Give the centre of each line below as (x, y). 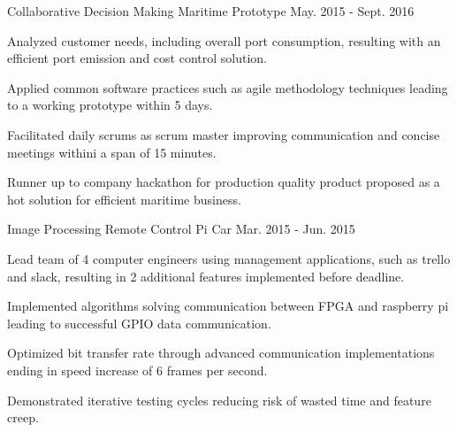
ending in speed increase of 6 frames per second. (137, 370)
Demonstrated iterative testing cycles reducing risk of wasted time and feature (219, 400)
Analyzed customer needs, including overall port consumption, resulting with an (224, 40)
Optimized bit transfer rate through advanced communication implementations (221, 353)
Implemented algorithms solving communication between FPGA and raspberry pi (228, 306)
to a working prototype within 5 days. (110, 105)
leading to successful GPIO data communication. (139, 323)
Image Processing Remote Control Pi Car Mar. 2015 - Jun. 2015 (181, 229)
